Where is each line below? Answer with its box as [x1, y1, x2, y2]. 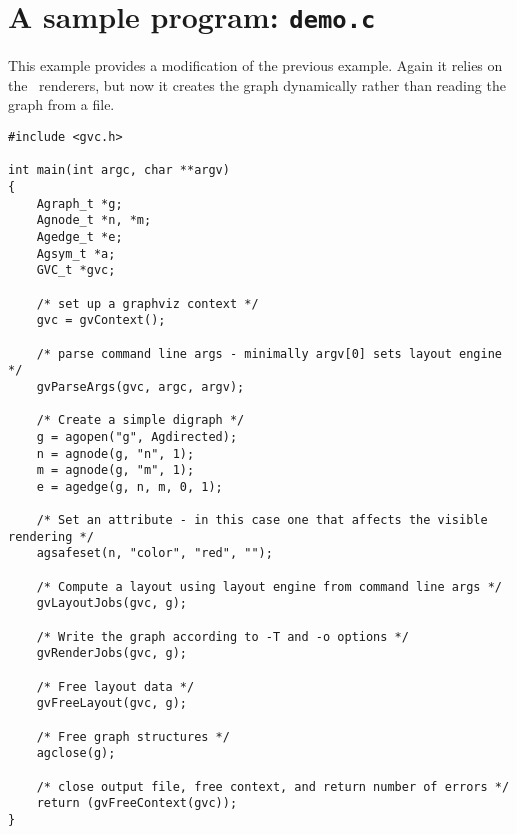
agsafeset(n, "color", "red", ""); [36, 546, 273, 561]
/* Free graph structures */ [36, 729, 230, 744]
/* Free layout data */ [36, 679, 195, 694]
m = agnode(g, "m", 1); [36, 463, 195, 478]
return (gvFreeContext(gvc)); [36, 796, 238, 811]
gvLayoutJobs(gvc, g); [36, 596, 187, 611]
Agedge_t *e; [36, 229, 123, 244]
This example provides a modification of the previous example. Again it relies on [8, 55, 503, 76]
